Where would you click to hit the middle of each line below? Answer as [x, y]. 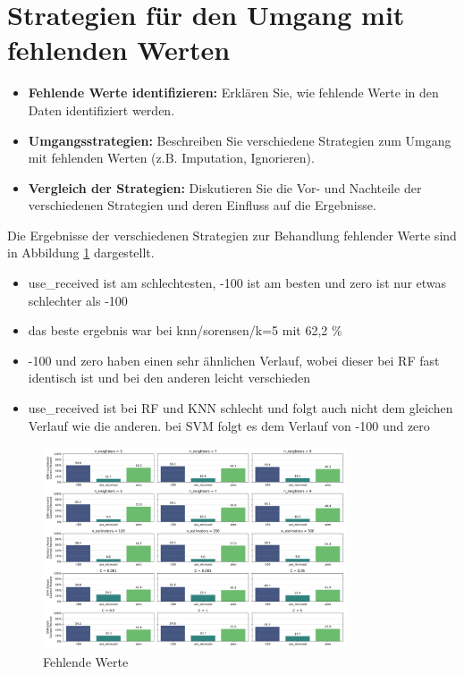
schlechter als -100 [78, 300]
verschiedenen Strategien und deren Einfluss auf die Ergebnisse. [202, 205]
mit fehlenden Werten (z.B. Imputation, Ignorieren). [171, 158]
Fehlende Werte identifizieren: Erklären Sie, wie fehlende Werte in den [233, 93]
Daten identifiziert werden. [101, 110]
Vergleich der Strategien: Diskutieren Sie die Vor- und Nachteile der [225, 187]
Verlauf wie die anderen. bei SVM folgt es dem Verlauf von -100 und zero [229, 425]
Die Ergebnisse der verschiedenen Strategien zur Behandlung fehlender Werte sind [232, 235]
